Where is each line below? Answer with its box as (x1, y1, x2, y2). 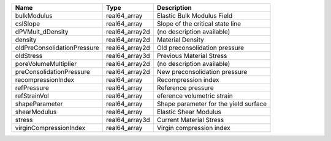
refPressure (15, 84, 49, 92)
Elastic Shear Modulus (156, 107, 222, 116)
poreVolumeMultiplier (15, 60, 77, 68)
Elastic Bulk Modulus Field (156, 12, 233, 20)
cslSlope (15, 20, 40, 27)
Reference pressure (156, 84, 214, 92)
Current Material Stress (156, 116, 224, 124)
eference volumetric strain (156, 92, 233, 100)
